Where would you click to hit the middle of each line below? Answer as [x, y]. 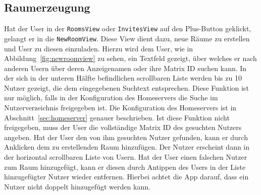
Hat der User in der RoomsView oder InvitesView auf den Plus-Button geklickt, [128, 28]
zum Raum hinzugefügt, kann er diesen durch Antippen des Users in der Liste [125, 167]
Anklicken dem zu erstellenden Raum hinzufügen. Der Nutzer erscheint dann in [127, 147]
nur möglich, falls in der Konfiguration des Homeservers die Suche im [111, 97]
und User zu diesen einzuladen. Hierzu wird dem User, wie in [99, 48]
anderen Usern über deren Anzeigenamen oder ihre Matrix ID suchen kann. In [125, 68]
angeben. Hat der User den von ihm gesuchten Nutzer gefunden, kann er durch [126, 137]
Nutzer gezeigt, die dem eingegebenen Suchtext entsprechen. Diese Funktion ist [126, 87]
